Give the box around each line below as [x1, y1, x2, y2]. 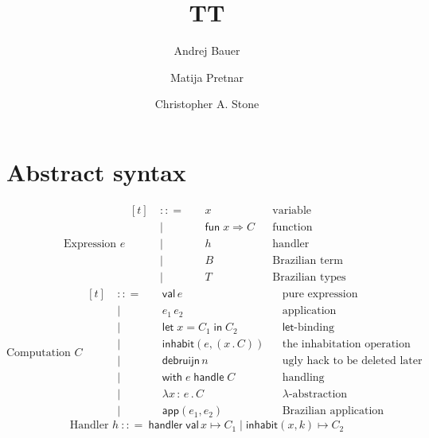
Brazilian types [272, 271, 346, 283]
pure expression [282, 289, 358, 300]
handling [282, 372, 325, 384]
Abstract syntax [6, 155, 186, 188]
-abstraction [288, 389, 348, 401]
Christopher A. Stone [154, 95, 259, 112]
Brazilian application [282, 405, 384, 417]
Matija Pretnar [170, 68, 244, 85]
